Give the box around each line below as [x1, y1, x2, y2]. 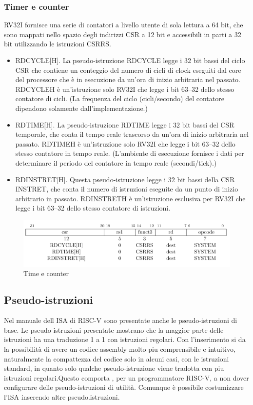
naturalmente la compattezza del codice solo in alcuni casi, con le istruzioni [4, 353, 229, 363]
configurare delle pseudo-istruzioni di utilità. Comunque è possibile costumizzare [4, 382, 244, 392]
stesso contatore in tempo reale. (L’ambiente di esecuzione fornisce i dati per [15, 148, 244, 158]
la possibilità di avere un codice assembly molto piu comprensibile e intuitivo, [4, 343, 235, 354]
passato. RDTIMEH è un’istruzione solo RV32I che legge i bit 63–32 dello [15, 138, 235, 149]
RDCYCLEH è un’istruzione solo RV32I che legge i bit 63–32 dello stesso [15, 84, 234, 94]
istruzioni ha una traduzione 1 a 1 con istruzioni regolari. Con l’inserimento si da [4, 334, 246, 344]
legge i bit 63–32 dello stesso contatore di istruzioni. [15, 203, 171, 213]
